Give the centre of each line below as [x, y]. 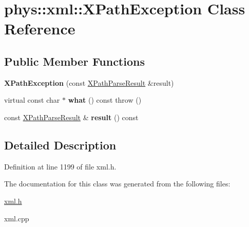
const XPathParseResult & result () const [71, 117]
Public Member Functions [74, 61]
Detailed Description [60, 145]
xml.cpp [17, 218]
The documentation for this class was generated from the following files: [117, 184]
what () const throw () [105, 100]
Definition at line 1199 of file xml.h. [60, 166]
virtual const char [32, 100]
